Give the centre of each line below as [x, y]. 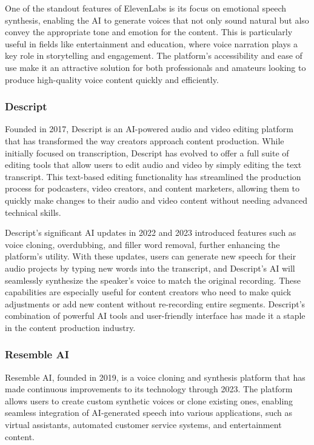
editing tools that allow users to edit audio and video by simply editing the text [153, 165]
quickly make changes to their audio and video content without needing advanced [156, 200]
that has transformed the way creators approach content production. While [145, 140]
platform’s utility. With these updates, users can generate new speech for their [151, 256]
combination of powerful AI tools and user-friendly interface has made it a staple [155, 316]
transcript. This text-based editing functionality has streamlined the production [153, 176]
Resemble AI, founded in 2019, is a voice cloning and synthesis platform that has [155, 377]
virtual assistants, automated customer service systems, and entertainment [143, 425]
